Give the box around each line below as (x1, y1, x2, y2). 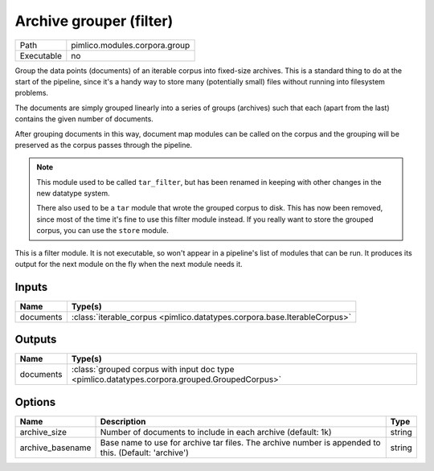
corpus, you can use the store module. (36, 226, 169, 235)
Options (14, 395, 56, 409)
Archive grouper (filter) (14, 12, 174, 30)
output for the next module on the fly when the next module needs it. (14, 260, 243, 269)
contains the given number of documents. (14, 114, 154, 124)
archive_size (19, 426, 68, 437)
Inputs (14, 280, 48, 293)
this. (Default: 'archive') (100, 447, 189, 458)
